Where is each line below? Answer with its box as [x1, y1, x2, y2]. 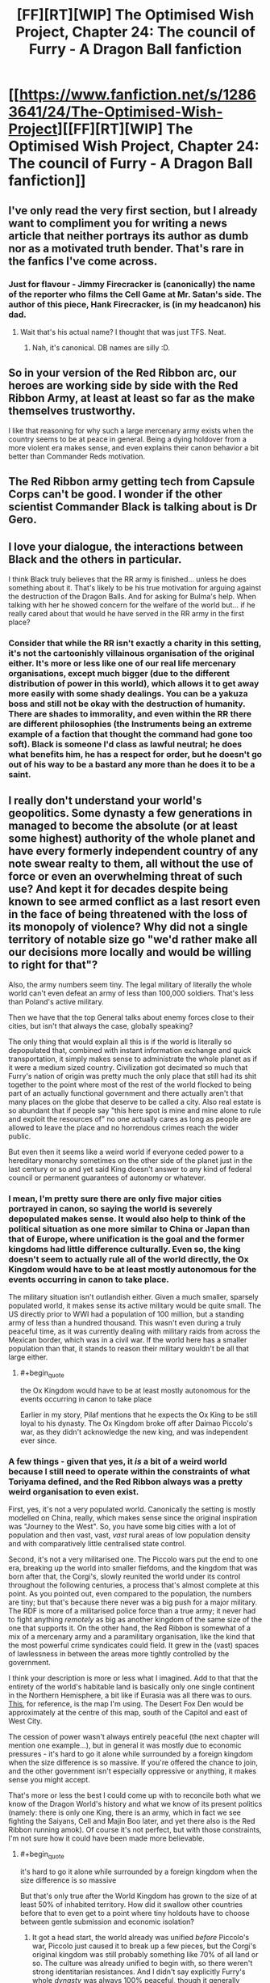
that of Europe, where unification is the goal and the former [8, 1233, 245, 1245]
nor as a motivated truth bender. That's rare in [8, 241, 244, 256]
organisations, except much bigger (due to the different [8, 667, 231, 679]
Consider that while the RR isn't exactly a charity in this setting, [8, 637, 262, 649]
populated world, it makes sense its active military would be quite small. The [8, 1300, 262, 1310]
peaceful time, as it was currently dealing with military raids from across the [8, 1326, 260, 1336]
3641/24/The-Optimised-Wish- [8, 103, 223, 121]
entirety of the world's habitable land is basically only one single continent [8, 1682, 255, 1692]
